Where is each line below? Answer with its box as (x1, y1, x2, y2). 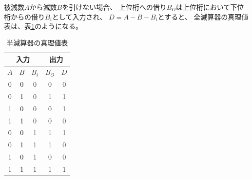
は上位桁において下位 (175, 2, 244, 12)
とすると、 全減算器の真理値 (157, 11, 249, 21)
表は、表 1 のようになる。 (4, 21, 82, 31)
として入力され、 (52, 11, 107, 21)
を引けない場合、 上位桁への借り (62, 2, 167, 12)
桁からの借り (4, 11, 45, 21)
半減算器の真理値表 (6, 37, 68, 47)
